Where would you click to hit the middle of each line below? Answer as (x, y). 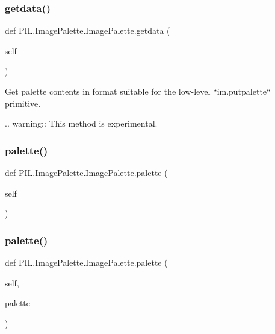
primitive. (23, 103)
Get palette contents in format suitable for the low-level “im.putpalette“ (138, 91)
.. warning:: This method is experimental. (81, 123)
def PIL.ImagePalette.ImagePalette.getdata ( (88, 30)
